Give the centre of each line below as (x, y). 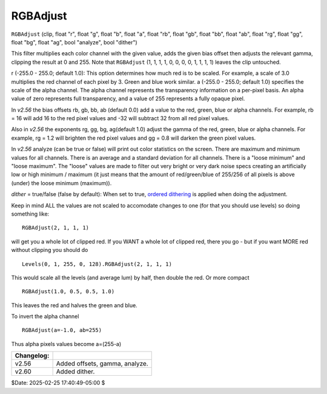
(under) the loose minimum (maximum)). (61, 183)
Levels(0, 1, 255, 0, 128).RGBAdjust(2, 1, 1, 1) (97, 264)
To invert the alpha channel (45, 316)
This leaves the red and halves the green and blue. (74, 305)
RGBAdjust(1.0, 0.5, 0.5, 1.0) (68, 292)
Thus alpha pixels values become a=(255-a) (66, 344)
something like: (30, 214)
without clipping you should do (50, 250)
